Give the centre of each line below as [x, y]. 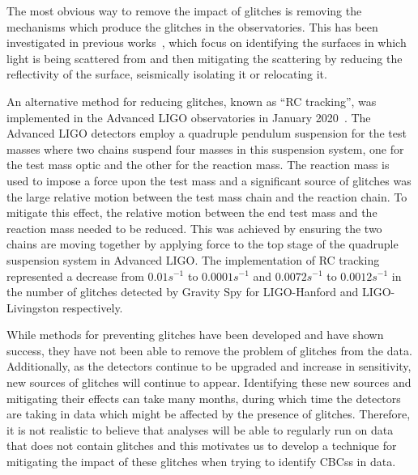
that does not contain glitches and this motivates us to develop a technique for [202, 445]
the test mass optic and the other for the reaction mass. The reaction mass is [198, 165]
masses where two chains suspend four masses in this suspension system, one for [205, 148]
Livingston [33, 307]
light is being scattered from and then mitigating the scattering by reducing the [205, 58]
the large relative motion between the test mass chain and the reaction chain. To [207, 196]
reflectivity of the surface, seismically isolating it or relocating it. [167, 74]
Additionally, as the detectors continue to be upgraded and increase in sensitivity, [209, 366]
